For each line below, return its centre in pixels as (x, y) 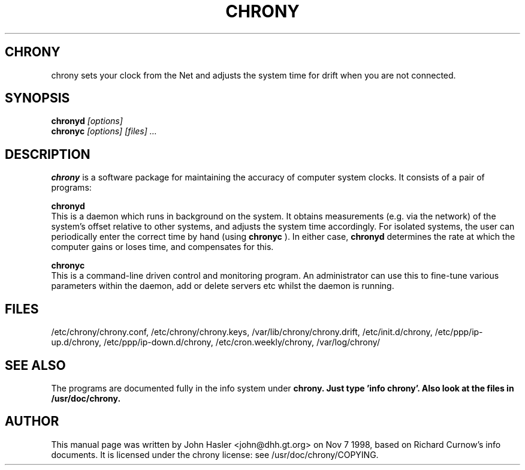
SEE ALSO (35, 365)
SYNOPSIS (37, 98)
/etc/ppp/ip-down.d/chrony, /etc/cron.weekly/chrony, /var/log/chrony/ (242, 342)
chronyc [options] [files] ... (104, 131)
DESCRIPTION (48, 154)
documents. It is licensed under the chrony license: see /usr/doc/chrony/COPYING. (215, 454)
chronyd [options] (87, 121)
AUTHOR (32, 421)
